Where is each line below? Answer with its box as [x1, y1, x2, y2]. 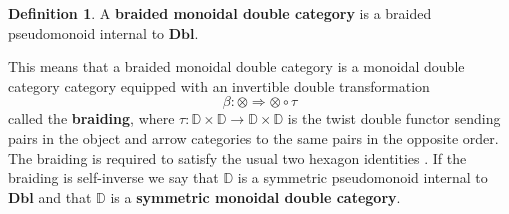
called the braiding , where [8, 108, 175, 129]
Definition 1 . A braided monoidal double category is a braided [8, 3, 432, 23]
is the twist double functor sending [287, 108, 501, 129]
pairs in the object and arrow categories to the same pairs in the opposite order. [8, 127, 499, 148]
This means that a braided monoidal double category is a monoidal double [8, 56, 465, 77]
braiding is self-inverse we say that [8, 167, 219, 188]
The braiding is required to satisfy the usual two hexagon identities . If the [8, 147, 467, 168]
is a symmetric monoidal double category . [110, 186, 401, 207]
